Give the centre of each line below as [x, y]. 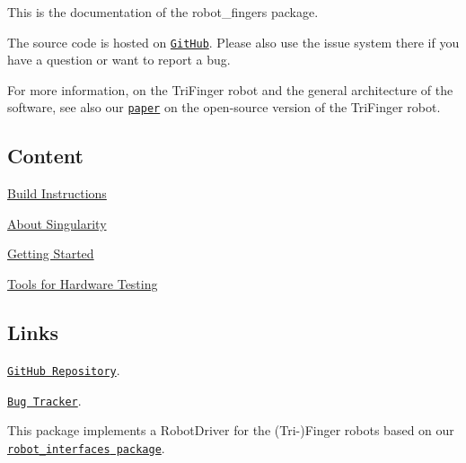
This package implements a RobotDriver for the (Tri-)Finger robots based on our [231, 430]
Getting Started [51, 253]
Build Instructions [57, 193]
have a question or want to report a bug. [119, 60]
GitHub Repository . [64, 369]
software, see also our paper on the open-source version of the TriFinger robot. [224, 107]
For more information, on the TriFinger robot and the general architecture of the [230, 89]
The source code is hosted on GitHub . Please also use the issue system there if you [233, 42]
